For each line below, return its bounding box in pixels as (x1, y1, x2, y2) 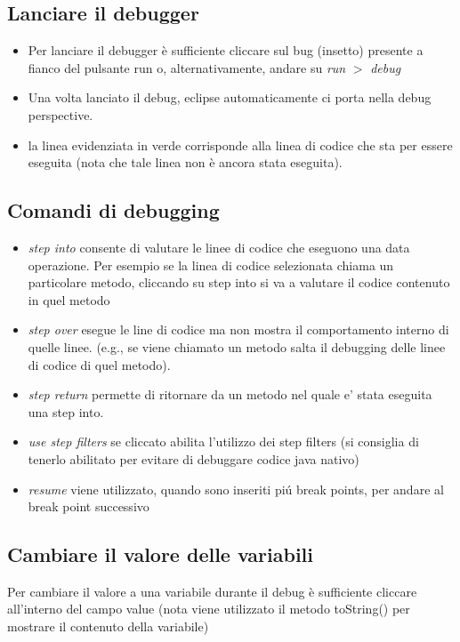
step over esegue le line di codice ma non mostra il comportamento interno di (28, 320, 449, 339)
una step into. (28, 402, 104, 421)
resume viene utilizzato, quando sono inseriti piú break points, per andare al (28, 479, 444, 498)
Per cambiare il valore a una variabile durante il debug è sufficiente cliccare (7, 582, 417, 600)
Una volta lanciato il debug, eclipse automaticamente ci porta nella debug (28, 88, 432, 107)
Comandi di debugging (7, 197, 220, 224)
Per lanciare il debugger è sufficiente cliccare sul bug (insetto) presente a (28, 41, 424, 60)
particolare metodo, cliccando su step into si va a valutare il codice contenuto (28, 273, 450, 292)
